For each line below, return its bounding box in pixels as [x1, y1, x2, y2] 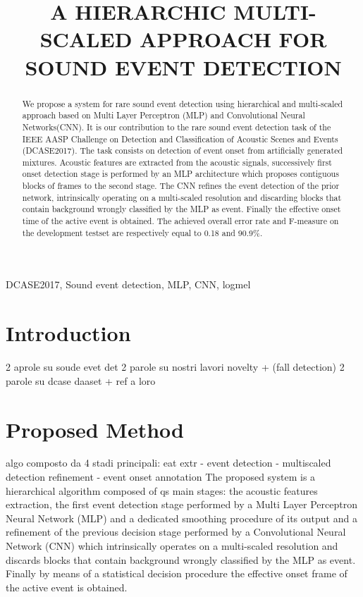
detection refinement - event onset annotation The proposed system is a [6, 469, 316, 484]
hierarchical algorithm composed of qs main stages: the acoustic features [6, 483, 318, 498]
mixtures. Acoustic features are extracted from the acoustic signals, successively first [22, 156, 332, 168]
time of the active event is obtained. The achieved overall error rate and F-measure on [22, 215, 339, 227]
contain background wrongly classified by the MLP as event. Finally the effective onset [22, 203, 341, 215]
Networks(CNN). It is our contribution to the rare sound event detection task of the [22, 121, 331, 133]
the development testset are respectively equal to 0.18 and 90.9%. [22, 226, 263, 238]
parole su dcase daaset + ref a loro [6, 373, 156, 388]
